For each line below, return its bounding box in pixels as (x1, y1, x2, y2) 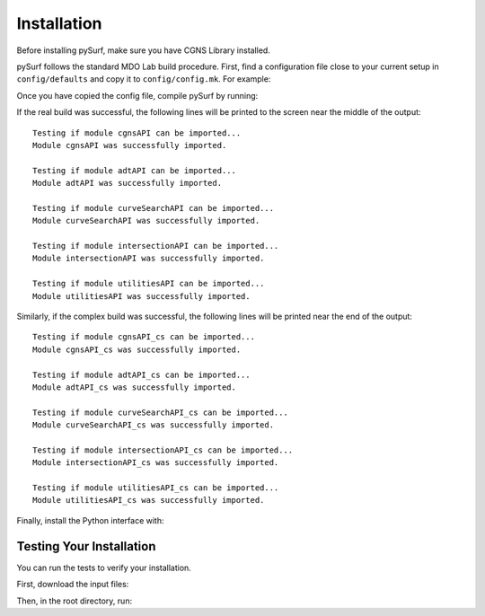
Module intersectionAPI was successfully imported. (32, 253, 265, 264)
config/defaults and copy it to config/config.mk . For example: (16, 74, 271, 84)
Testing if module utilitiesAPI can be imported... (32, 278, 265, 289)
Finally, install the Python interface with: (16, 515, 164, 525)
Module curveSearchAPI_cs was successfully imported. (32, 420, 274, 430)
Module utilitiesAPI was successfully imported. (32, 291, 251, 301)
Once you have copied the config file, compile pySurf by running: (16, 90, 259, 101)
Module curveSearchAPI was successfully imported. (32, 216, 260, 226)
